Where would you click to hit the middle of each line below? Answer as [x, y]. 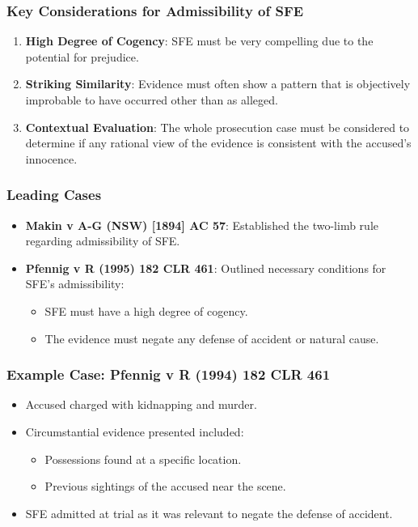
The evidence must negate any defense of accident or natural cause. [212, 338]
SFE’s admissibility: [75, 284]
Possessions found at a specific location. [143, 459]
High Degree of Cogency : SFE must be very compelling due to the [199, 41]
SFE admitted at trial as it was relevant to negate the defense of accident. [209, 513]
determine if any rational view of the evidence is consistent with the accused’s [218, 143]
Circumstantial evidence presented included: [135, 431]
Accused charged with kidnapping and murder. [141, 404]
